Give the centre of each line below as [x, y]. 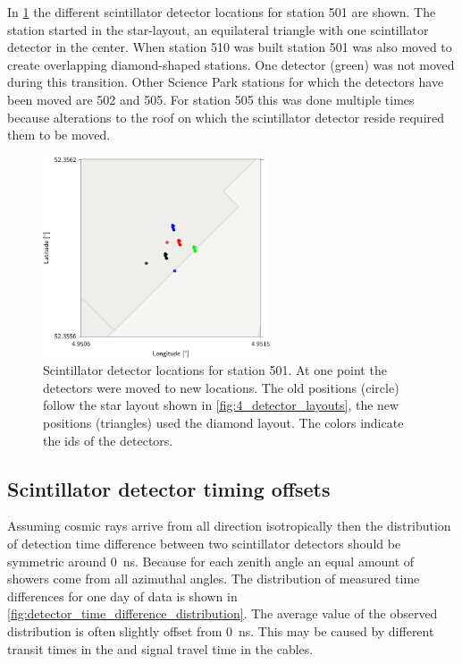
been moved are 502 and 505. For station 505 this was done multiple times [211, 99]
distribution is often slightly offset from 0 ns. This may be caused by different [221, 631]
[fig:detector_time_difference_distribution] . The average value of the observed [223, 613]
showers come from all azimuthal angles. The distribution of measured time [214, 579]
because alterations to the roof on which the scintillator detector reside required [226, 117]
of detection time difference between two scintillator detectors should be [204, 544]
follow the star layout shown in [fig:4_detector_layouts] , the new [221, 405]
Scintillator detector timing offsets [169, 488]
